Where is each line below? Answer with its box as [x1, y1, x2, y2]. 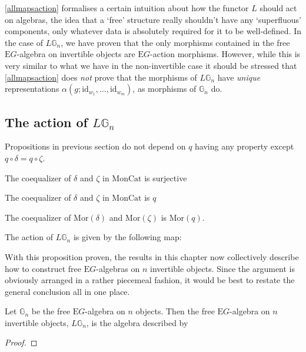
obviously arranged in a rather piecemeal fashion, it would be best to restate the [5, 274, 295, 286]
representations [5, 82, 59, 95]
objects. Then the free [135, 305, 215, 317]
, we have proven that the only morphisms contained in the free [61, 36, 290, 48]
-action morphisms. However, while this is [150, 48, 301, 60]
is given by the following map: [73, 231, 182, 243]
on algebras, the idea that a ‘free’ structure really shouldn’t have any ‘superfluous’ [5, 13, 301, 25]
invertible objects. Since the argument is [150, 262, 295, 274]
